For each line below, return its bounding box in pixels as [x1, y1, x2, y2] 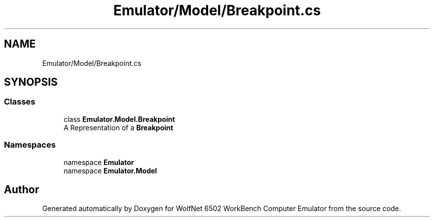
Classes [4, 97, 36, 107]
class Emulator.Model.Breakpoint [63, 114, 175, 123]
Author [4, 183, 39, 196]
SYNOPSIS [4, 76, 58, 89]
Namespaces [4, 140, 56, 150]
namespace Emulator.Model [63, 166, 157, 175]
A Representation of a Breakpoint [63, 123, 173, 132]
